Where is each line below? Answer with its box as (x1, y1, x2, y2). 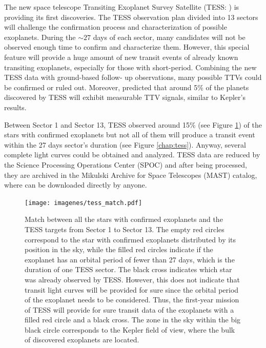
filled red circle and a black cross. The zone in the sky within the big (25, 314, 241, 325)
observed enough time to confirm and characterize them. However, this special (4, 42, 250, 52)
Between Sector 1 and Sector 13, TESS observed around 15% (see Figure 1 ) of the (4, 119, 262, 130)
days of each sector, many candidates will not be (93, 31, 245, 42)
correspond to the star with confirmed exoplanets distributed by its (25, 234, 236, 244)
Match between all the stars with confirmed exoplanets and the (25, 214, 223, 224)
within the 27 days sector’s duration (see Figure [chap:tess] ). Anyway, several (4, 139, 246, 150)
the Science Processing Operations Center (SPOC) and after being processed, (4, 159, 247, 170)
